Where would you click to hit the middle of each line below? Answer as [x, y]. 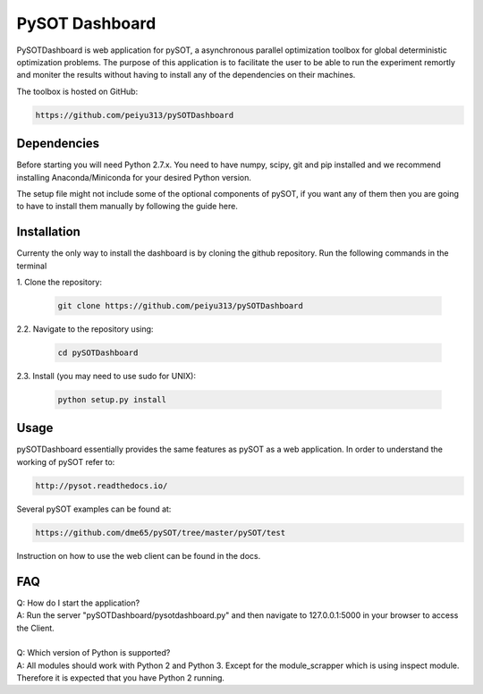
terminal [32, 266]
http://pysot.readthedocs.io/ [102, 486]
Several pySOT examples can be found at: [94, 509]
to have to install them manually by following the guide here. [127, 207]
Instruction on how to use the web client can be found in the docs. [139, 555]
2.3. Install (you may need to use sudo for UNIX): [106, 376]
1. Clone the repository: [59, 283]
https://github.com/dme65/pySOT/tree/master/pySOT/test [161, 533]
